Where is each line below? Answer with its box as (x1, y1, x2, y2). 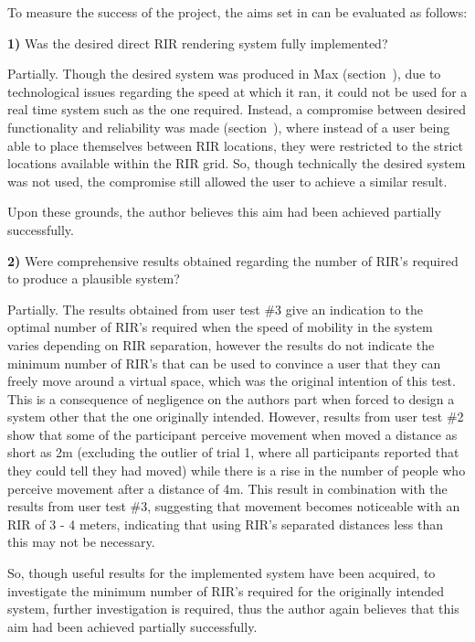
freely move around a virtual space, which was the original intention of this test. (7, 371, 456, 391)
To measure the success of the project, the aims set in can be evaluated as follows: (7, 3, 468, 21)
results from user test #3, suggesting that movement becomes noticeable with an (7, 497, 460, 516)
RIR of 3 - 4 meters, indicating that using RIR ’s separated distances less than (7, 514, 444, 533)
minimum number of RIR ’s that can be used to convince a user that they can (7, 353, 441, 372)
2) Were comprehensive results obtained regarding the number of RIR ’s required (7, 251, 459, 270)
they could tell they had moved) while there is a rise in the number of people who (7, 461, 466, 480)
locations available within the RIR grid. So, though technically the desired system (7, 154, 466, 173)
